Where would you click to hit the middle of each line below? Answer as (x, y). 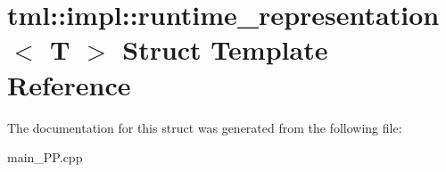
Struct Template (225, 49)
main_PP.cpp (45, 157)
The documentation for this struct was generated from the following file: (205, 127)
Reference (69, 84)
